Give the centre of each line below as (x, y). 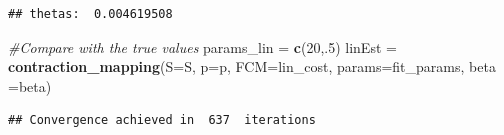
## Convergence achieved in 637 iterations (162, 120)
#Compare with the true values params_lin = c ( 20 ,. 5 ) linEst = (202, 46)
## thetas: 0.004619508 (90, 14)
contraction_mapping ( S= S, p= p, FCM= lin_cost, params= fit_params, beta (252, 66)
